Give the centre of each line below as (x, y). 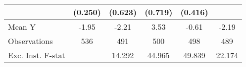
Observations (30, 41)
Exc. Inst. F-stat (37, 55)
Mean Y (22, 27)
